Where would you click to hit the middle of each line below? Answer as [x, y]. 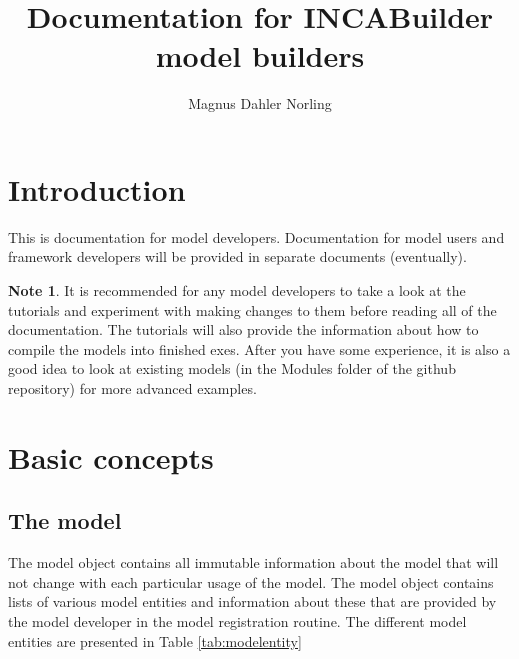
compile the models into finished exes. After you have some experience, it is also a [259, 348]
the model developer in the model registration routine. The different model [237, 620]
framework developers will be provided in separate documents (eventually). [237, 256]
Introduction [97, 188]
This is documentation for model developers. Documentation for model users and [256, 236]
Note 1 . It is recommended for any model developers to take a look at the [237, 290]
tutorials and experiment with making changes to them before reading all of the [252, 309]
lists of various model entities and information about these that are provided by [252, 601]
